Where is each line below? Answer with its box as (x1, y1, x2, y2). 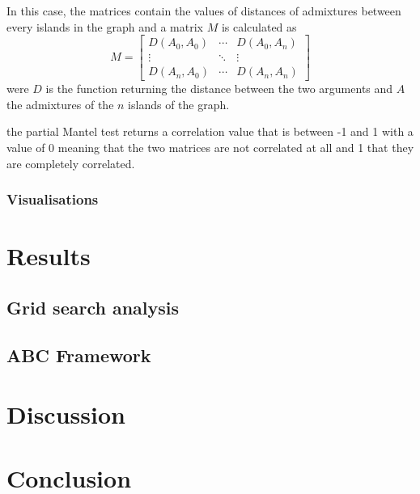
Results (6, 239, 91, 272)
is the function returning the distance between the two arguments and (45, 80, 393, 97)
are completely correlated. (6, 154, 135, 171)
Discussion (6, 398, 125, 431)
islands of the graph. (128, 95, 230, 112)
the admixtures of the (6, 95, 114, 112)
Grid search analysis (6, 294, 180, 319)
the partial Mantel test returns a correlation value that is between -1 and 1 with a (6, 123, 414, 140)
